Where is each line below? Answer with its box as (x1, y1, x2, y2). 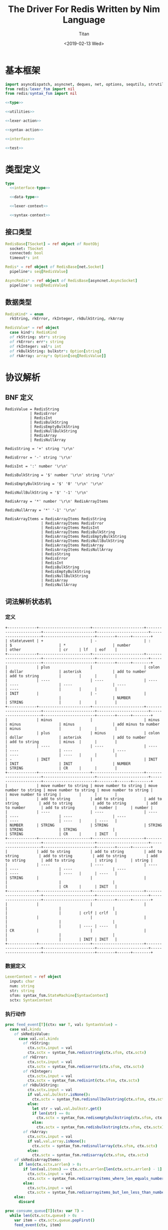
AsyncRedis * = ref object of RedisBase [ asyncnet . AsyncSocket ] (5, 278, 137, 283)
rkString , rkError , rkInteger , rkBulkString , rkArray (9, 316, 124, 322)
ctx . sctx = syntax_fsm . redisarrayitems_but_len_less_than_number (27, 1190, 166, 1195)
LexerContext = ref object (5, 974, 61, 979)
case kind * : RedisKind (9, 330, 57, 335)
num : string (9, 984, 35, 989)
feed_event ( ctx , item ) (14, 1222, 61, 1227)
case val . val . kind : (18, 1036, 59, 1041)
